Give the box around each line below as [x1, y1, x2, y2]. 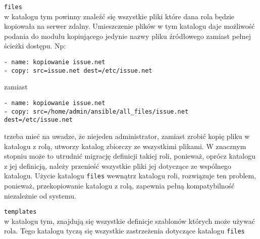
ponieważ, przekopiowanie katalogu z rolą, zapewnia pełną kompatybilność [4, 180, 235, 190]
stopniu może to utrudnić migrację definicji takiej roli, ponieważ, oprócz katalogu [4, 151, 256, 161]
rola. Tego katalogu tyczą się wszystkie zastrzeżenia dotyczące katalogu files [4, 225, 245, 236]
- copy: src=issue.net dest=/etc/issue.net [4, 67, 152, 74]
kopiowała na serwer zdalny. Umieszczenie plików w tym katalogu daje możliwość [4, 21, 255, 31]
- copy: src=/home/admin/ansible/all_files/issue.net [4, 108, 189, 115]
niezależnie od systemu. [4, 190, 76, 201]
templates [4, 208, 37, 216]
